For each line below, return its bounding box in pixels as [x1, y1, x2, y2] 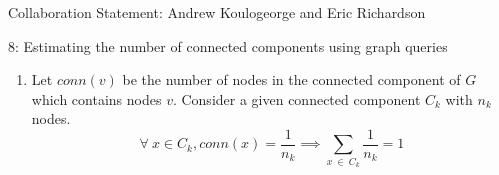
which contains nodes [31, 88, 162, 109]
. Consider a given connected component [172, 88, 421, 109]
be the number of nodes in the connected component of [122, 69, 461, 90]
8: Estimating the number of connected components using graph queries [8, 35, 448, 56]
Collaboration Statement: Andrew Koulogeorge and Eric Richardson [8, 2, 426, 22]
